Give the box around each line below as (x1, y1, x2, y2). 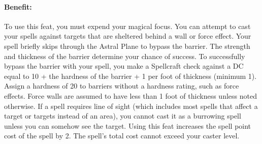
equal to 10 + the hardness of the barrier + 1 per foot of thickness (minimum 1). (4, 70, 257, 81)
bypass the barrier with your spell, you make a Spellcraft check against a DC (4, 61, 244, 71)
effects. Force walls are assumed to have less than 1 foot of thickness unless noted (4, 90, 257, 101)
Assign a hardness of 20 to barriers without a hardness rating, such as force (4, 80, 239, 91)
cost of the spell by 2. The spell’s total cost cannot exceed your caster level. (4, 130, 240, 141)
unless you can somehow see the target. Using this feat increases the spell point (4, 120, 251, 131)
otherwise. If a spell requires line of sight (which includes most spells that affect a (4, 100, 258, 111)
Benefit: (4, 1, 32, 12)
